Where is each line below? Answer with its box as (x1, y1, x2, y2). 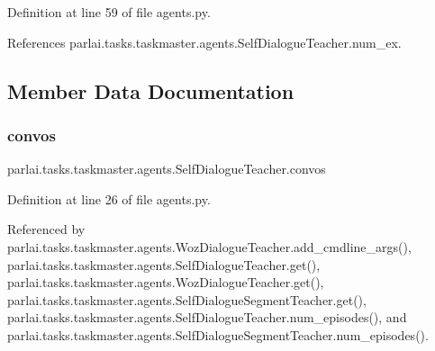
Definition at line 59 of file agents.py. (7, 3, 211, 21)
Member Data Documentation (7, 76, 295, 104)
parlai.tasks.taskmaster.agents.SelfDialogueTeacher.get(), (7, 255, 321, 274)
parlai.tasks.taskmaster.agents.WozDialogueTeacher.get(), (7, 273, 324, 292)
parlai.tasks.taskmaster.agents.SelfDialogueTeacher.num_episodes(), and (7, 308, 407, 327)
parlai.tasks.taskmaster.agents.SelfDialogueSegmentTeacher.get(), (7, 290, 367, 309)
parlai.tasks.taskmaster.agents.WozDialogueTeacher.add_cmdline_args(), (7, 237, 412, 256)
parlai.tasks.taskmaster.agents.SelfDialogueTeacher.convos (7, 159, 326, 178)
